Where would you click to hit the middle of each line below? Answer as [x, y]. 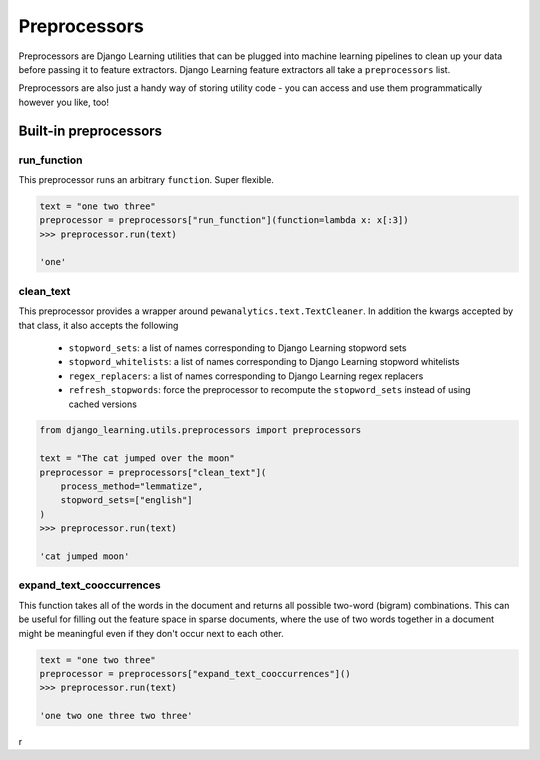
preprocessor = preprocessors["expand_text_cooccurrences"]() [195, 673]
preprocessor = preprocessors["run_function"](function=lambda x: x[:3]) [224, 220]
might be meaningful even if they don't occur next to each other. [151, 633]
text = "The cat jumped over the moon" [137, 458]
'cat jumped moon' [84, 556]
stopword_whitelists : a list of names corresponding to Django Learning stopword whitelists [264, 362]
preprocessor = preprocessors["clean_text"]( [153, 472]
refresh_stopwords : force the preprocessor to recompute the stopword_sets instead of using [269, 390]
